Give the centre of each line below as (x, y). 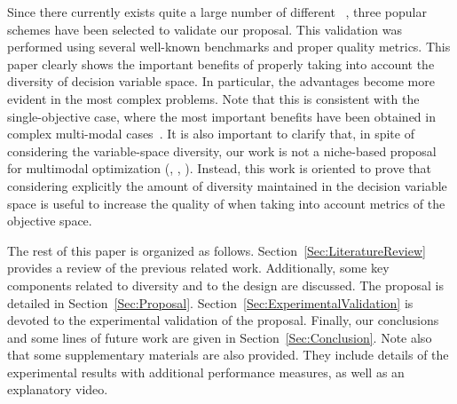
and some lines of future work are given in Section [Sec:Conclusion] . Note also (220, 337)
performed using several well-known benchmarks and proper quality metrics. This (229, 47)
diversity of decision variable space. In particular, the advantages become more (221, 81)
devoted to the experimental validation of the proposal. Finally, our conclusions (223, 320)
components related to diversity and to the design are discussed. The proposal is (225, 285)
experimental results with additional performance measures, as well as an (206, 372)
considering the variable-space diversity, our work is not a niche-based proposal (222, 151)
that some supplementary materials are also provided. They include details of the (228, 355)
